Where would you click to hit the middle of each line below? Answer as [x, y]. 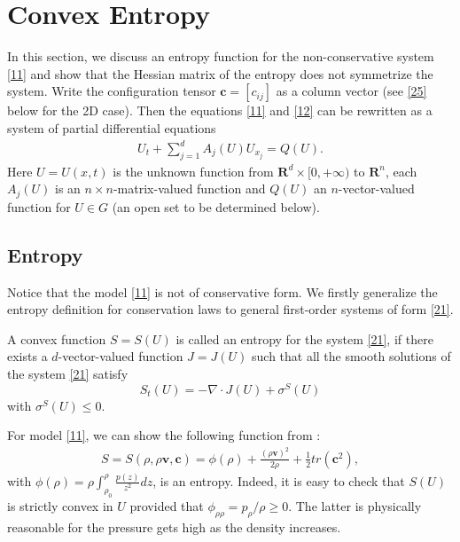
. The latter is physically [355, 505]
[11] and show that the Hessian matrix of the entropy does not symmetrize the [220, 73]
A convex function [57, 338]
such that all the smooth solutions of [351, 356]
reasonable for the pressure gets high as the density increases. [174, 526]
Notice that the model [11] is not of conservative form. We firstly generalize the [222, 291]
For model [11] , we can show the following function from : [164, 435]
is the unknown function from [193, 171]
